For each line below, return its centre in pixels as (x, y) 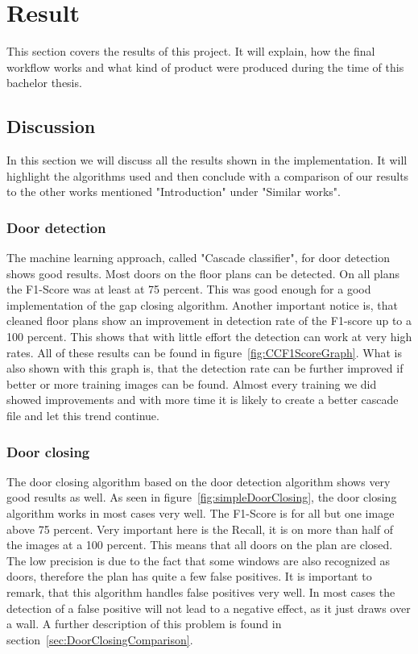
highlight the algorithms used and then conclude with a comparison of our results (208, 175)
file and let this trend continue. (83, 416)
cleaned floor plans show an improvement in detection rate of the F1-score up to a (209, 321)
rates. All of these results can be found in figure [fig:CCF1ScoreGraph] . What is (204, 352)
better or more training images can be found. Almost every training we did (192, 383)
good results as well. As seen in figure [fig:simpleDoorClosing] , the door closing (202, 497)
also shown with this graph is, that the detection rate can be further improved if (205, 368)
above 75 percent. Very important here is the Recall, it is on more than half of (200, 529)
